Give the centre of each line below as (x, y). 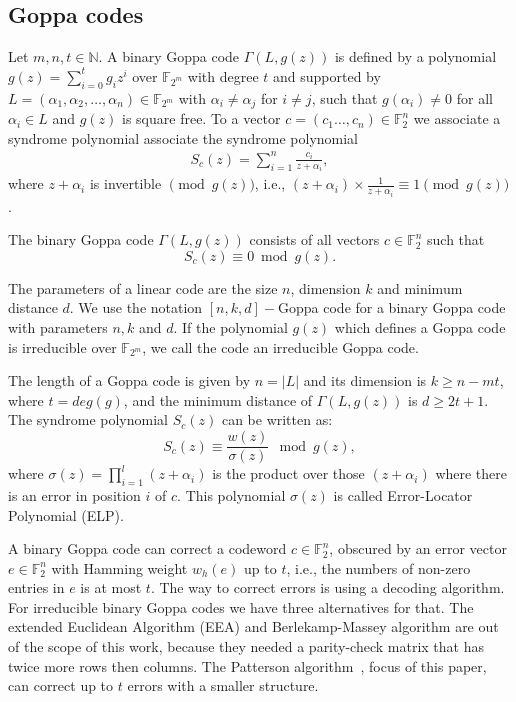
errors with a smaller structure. (223, 685)
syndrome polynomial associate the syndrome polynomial (183, 137)
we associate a (457, 118)
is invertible (125, 183)
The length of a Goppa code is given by (129, 380)
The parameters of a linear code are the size (143, 287)
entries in (36, 587)
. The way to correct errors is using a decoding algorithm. (327, 587)
